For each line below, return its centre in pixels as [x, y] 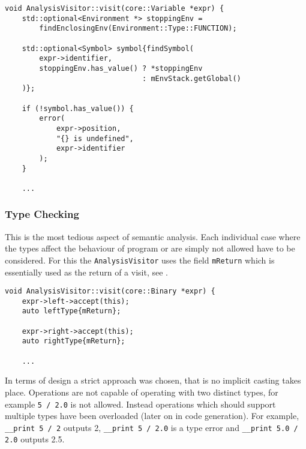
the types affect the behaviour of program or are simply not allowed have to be [150, 248]
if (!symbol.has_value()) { [78, 108]
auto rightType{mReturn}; [73, 341]
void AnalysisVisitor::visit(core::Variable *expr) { [115, 8]
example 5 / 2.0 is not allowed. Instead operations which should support [140, 404]
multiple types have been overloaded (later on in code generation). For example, [152, 416]
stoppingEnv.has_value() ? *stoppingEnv [121, 68]
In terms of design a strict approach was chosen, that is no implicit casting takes [153, 380]
